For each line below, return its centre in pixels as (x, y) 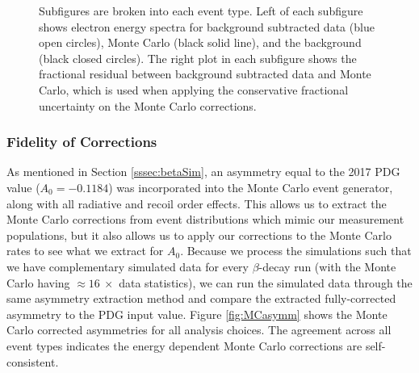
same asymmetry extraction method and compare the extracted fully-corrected (201, 298)
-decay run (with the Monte (327, 266)
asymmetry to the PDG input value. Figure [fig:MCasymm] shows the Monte (197, 314)
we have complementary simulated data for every (128, 266)
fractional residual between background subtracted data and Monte (205, 74)
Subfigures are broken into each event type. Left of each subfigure (201, 10)
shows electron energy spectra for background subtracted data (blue (207, 26)
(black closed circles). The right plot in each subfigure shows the (198, 58)
